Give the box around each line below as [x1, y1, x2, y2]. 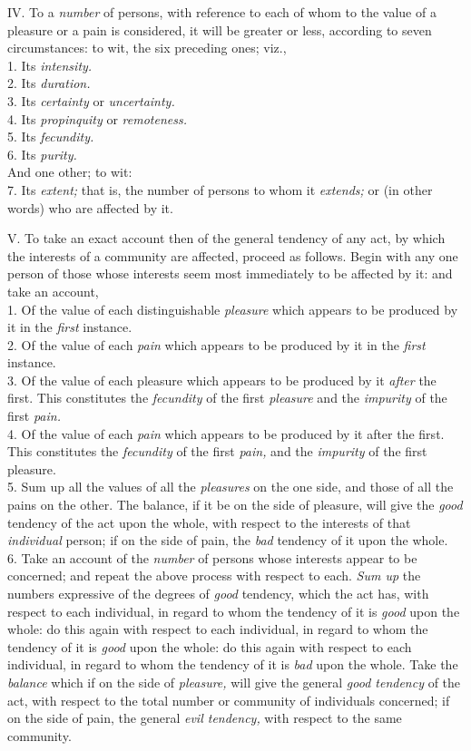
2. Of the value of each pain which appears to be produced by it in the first [7, 335, 426, 354]
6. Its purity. [7, 144, 77, 163]
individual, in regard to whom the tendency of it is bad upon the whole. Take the [7, 655, 458, 674]
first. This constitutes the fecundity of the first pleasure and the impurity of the [7, 388, 447, 407]
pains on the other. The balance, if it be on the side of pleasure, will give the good [7, 495, 463, 514]
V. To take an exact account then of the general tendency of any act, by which [7, 229, 446, 248]
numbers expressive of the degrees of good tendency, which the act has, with [7, 584, 429, 602]
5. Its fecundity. [7, 127, 94, 146]
